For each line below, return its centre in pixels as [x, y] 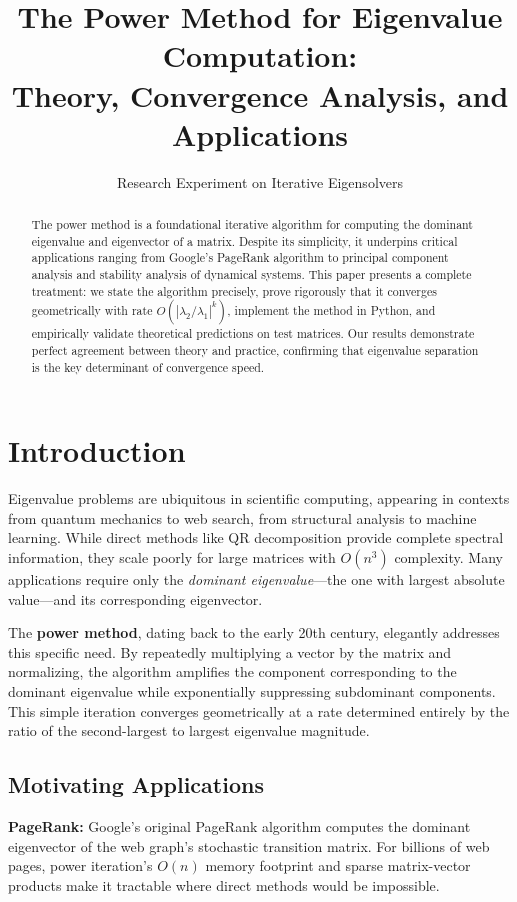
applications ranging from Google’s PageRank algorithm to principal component [240, 257]
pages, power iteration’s [80, 865]
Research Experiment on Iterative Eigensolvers [259, 181]
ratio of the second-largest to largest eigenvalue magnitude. [189, 730]
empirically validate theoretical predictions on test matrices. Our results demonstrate [253, 333]
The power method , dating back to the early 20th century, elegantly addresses [254, 632]
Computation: [260, 55]
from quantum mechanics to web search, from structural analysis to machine [242, 517]
